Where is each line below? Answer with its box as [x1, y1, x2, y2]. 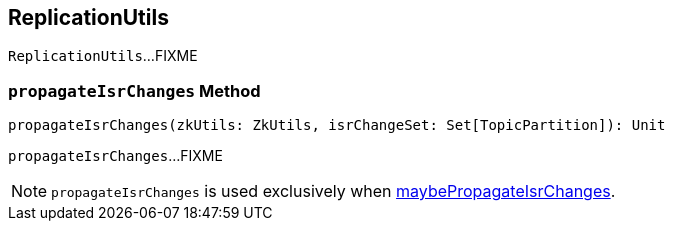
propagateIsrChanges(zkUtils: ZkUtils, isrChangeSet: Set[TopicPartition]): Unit [8, 117, 666, 134]
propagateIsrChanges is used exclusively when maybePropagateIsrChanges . [51, 181, 616, 202]
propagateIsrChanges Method [8, 80, 261, 101]
